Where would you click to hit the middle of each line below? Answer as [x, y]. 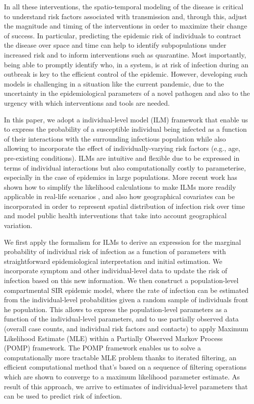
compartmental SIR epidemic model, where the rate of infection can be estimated [126, 290]
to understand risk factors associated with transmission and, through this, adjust [126, 16]
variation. [18, 225]
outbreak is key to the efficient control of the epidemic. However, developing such [126, 74]
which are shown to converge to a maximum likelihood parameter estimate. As [122, 376]
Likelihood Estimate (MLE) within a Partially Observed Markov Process [114, 338]
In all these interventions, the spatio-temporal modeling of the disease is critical [124, 6]
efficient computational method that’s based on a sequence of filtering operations [125, 367]
